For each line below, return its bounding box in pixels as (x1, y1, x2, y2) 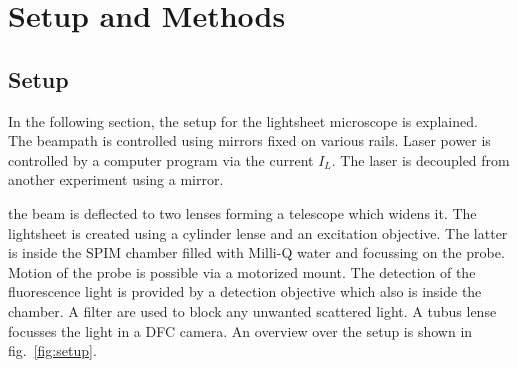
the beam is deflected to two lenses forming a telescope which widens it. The (8, 202, 477, 223)
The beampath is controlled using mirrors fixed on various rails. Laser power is (8, 130, 491, 151)
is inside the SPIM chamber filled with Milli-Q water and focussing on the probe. (8, 242, 505, 263)
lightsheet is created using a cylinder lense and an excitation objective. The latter (8, 222, 508, 243)
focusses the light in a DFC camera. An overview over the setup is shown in (8, 320, 473, 341)
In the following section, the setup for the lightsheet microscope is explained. (8, 110, 478, 131)
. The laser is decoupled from (331, 149, 510, 170)
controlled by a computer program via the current (8, 149, 314, 170)
